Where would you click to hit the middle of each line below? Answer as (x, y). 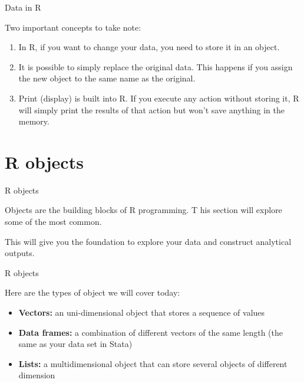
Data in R (23, 7)
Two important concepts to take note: (73, 27)
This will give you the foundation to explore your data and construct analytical (148, 241)
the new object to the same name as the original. (107, 78)
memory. (34, 121)
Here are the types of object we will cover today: (92, 292)
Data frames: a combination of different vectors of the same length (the (151, 332)
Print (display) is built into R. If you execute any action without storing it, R (159, 98)
